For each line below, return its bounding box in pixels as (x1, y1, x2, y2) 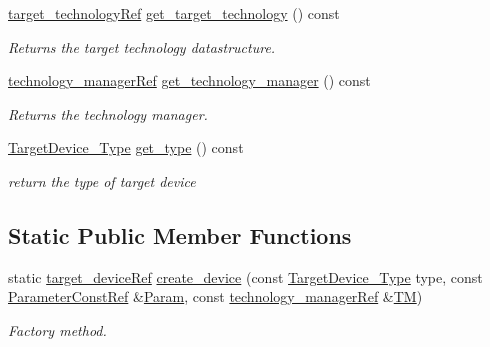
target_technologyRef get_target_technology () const (8, 3, 340, 23)
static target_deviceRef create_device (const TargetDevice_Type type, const (8, 266, 483, 287)
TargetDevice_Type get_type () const (8, 137, 244, 158)
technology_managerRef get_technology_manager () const (8, 70, 371, 91)
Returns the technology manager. (8, 103, 208, 124)
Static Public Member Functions (8, 219, 352, 250)
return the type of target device (8, 170, 196, 191)
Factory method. (8, 319, 107, 340)
